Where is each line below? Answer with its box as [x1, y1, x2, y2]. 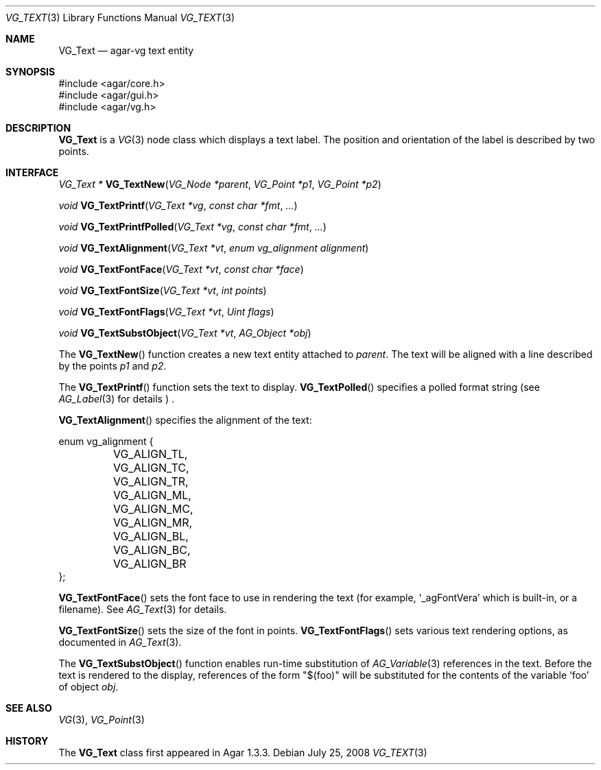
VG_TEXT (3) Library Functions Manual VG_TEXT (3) [5, 12, 235, 23]
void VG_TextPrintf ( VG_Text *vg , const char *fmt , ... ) [58, 200, 298, 211]
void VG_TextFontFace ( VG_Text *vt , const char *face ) [58, 263, 304, 275]
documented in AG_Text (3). [58, 636, 182, 648]
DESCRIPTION [5, 122, 71, 134]
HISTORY [5, 735, 49, 747]
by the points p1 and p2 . [58, 360, 167, 372]
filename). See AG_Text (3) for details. [58, 603, 227, 615]
